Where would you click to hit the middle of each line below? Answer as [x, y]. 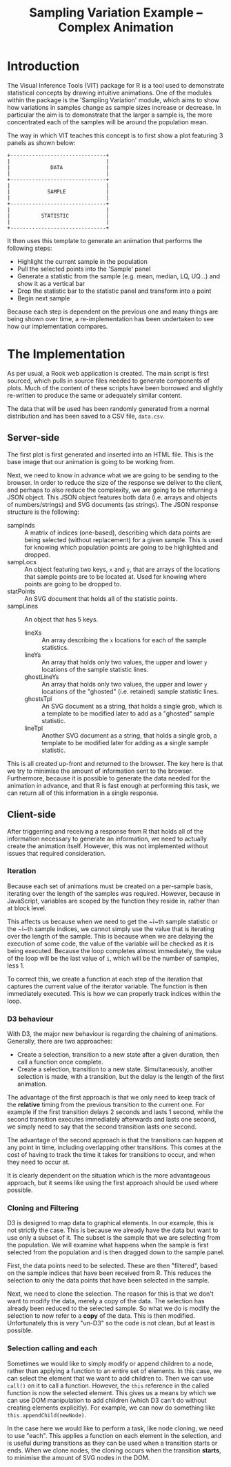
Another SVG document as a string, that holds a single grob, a [129, 735]
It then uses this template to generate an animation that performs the [105, 240]
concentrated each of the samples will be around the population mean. [108, 122]
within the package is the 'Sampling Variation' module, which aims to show [113, 100]
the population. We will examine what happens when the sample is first [108, 1245]
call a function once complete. [60, 1062]
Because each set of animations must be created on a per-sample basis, [110, 886]
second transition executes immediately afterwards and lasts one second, [112, 1120]
